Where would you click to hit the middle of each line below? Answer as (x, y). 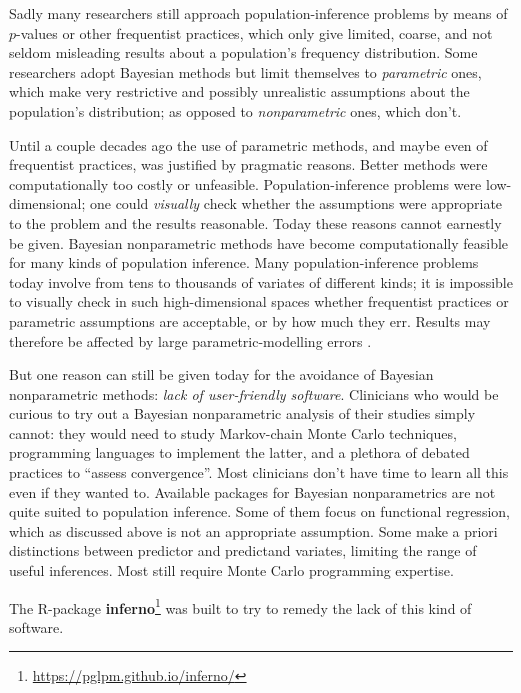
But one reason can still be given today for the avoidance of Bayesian (221, 374)
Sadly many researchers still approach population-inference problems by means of (258, 13)
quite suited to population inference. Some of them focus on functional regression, (259, 511)
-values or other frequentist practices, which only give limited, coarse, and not (254, 32)
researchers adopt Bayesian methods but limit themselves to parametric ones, (245, 71)
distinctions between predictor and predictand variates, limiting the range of (243, 550)
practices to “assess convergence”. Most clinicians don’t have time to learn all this (259, 472)
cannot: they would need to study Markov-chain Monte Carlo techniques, (233, 432)
